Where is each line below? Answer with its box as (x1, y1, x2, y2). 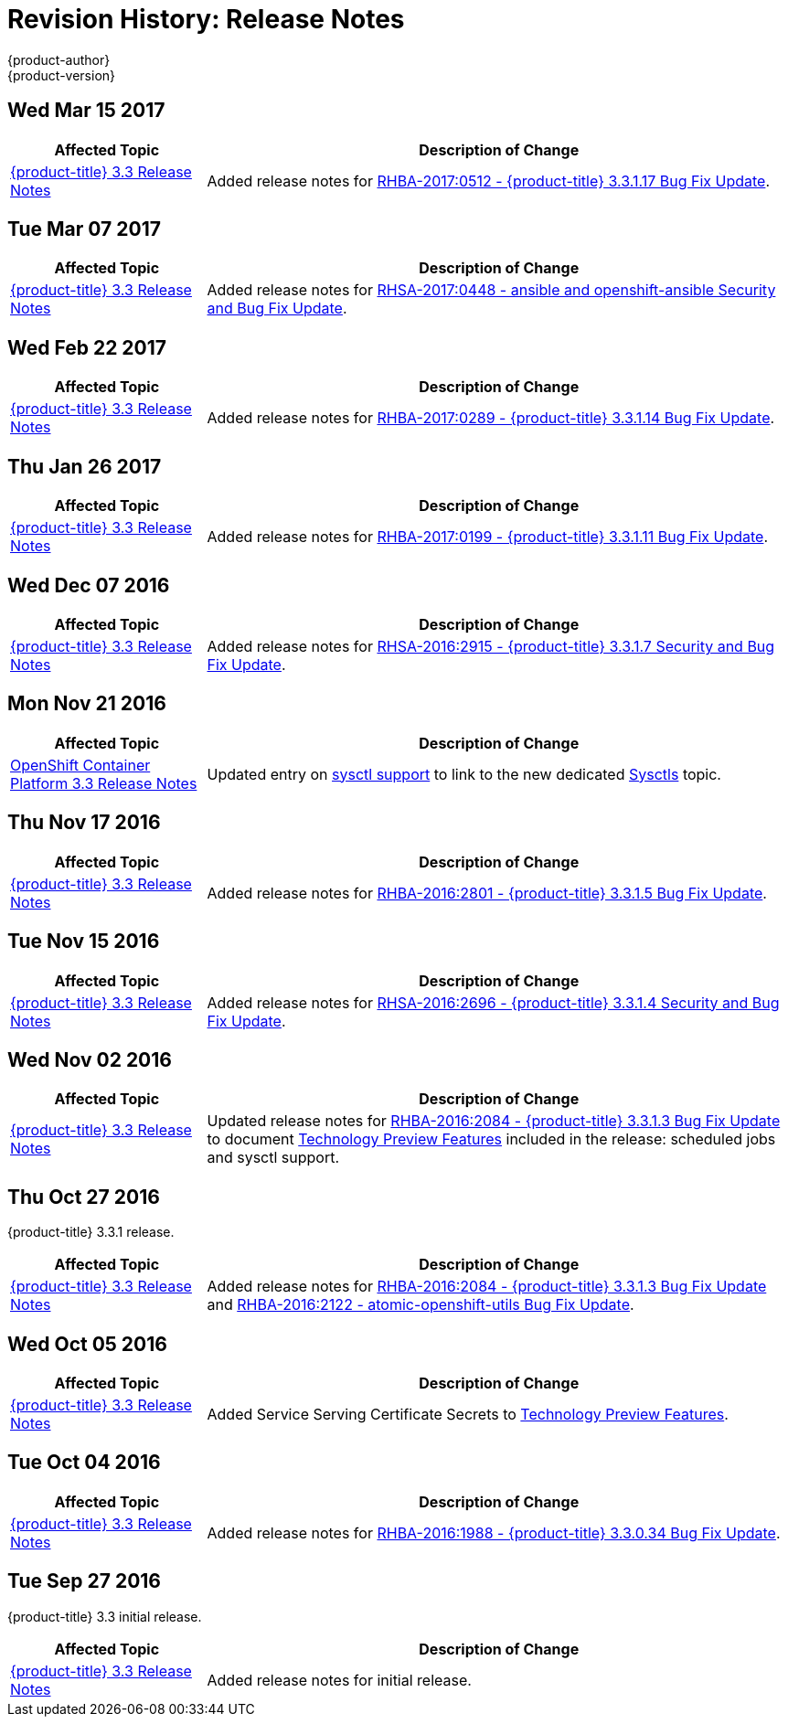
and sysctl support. (207, 1148, 340, 1167)
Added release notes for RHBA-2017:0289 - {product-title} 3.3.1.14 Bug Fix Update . (207, 409, 775, 428)
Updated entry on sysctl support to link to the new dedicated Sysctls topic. (207, 764, 721, 783)
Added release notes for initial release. (207, 1670, 472, 1689)
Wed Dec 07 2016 (7, 573, 170, 597)
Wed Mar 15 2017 (7, 99, 165, 122)
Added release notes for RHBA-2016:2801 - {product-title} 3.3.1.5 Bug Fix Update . (207, 883, 767, 902)
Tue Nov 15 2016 (7, 930, 160, 953)
